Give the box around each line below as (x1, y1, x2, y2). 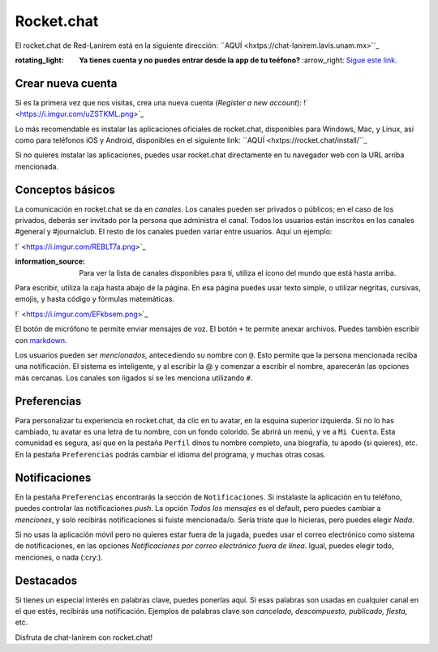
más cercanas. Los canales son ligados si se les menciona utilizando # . (15, 373, 253, 383)
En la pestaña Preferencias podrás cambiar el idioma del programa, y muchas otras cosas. (15, 449, 326, 459)
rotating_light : (15, 55, 64, 65)
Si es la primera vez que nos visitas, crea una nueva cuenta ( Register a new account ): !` (15, 97, 308, 107)
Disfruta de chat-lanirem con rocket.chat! (15, 633, 153, 642)
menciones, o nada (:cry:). (15, 552, 103, 562)
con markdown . (15, 335, 68, 345)
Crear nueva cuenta (15, 76, 118, 90)
